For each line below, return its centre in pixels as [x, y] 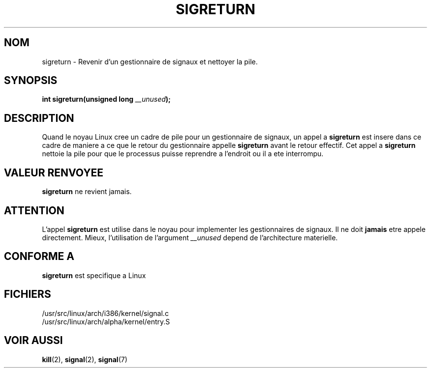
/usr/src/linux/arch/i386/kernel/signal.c [105, 313]
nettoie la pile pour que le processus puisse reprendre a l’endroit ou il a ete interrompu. [183, 154]
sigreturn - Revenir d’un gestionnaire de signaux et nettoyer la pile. [150, 61]
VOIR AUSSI [33, 341]
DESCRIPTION [39, 118]
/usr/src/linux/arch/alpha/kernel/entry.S [106, 321]
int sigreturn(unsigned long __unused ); [106, 99]
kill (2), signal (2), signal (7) [85, 359]
